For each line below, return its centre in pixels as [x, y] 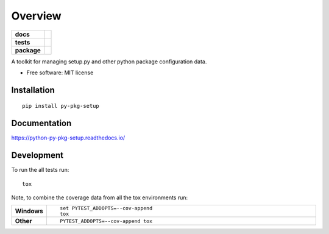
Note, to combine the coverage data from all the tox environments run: [100, 197]
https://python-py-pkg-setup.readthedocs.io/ [68, 138]
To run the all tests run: [40, 170]
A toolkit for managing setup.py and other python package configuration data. [109, 62]
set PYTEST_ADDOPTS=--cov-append [106, 208]
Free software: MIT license [60, 73]
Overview [36, 16]
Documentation [41, 123]
